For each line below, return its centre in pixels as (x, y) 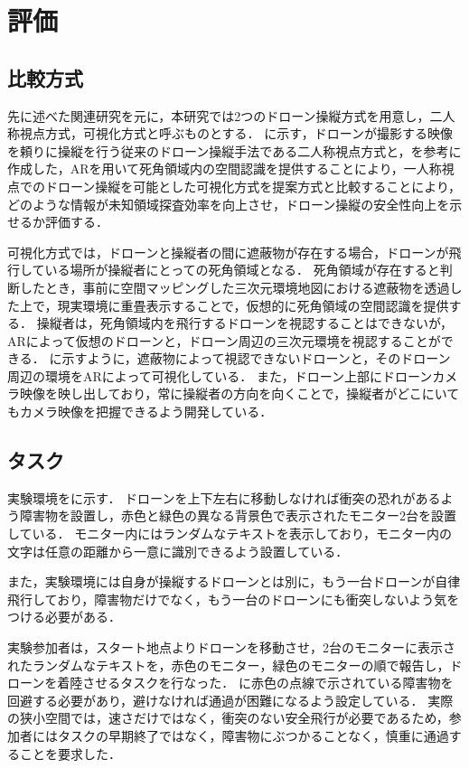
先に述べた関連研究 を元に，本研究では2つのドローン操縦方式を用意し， (219, 115)
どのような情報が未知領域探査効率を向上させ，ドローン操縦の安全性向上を (229, 204)
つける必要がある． (64, 617)
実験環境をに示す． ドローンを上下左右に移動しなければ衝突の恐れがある (224, 497)
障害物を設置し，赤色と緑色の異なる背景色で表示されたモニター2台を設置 (238, 515)
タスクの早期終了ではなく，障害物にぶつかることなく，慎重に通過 (253, 735)
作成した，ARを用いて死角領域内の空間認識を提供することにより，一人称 (225, 169)
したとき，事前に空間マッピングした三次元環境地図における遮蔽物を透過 (234, 287)
